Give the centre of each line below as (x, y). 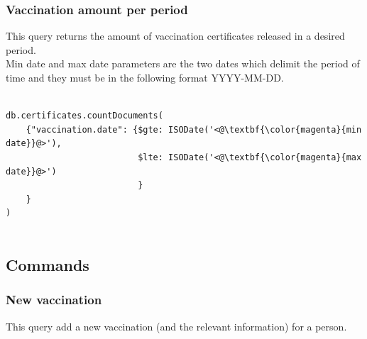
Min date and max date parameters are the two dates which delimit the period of (183, 63)
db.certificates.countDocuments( (84, 116)
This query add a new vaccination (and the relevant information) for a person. (176, 326)
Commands (48, 264)
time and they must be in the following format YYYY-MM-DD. (145, 77)
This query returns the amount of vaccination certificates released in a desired (175, 36)
